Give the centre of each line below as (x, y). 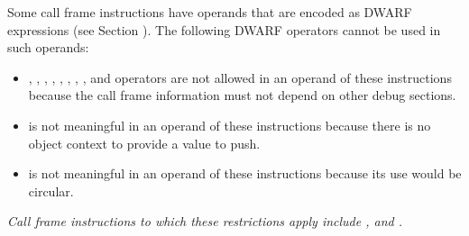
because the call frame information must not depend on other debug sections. (242, 95)
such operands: (48, 47)
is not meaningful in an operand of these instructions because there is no (230, 125)
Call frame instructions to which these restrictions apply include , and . (205, 221)
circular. (51, 191)
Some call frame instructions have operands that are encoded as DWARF (210, 12)
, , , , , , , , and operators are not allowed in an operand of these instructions (240, 77)
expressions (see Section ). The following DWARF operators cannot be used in (224, 29)
